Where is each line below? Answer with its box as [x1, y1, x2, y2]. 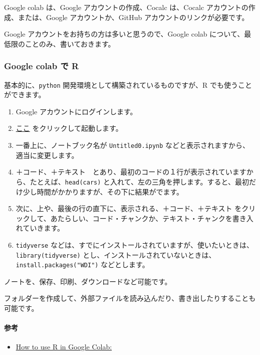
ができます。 [4, 89, 46, 100]
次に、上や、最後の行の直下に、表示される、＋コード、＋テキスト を [16, 203, 242, 214]
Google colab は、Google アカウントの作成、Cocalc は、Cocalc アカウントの [4, 2, 248, 12]
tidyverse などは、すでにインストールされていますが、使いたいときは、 [16, 239, 254, 250]
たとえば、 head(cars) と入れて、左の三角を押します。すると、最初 [30, 176, 249, 187]
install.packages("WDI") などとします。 [16, 259, 149, 270]
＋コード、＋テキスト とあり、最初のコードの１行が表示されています [16, 166, 246, 177]
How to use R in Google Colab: [16, 341, 112, 352]
